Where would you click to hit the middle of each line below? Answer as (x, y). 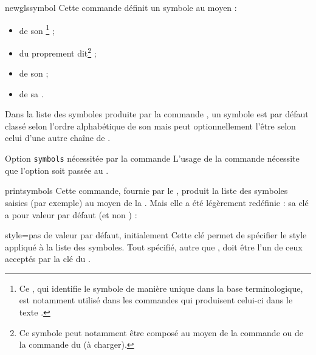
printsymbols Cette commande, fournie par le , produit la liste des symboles (146, 191)
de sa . (31, 93)
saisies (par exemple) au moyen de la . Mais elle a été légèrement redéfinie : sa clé (157, 202)
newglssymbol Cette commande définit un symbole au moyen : (121, 7)
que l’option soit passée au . (57, 170)
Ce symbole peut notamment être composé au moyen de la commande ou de (161, 332)
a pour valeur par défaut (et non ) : (71, 214)
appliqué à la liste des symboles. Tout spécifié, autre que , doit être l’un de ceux (154, 246)
